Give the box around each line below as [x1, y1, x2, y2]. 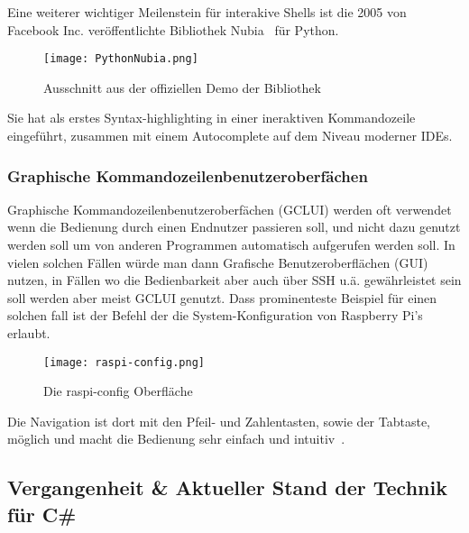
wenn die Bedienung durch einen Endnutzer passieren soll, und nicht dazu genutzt [7, 217, 461, 236]
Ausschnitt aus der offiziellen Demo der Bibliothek [43, 78, 321, 96]
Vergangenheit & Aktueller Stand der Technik [7, 473, 447, 501]
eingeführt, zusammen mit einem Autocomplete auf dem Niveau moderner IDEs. [7, 126, 453, 145]
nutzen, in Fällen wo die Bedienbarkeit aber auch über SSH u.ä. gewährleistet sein [7, 271, 462, 289]
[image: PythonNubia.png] [43, 52, 198, 66]
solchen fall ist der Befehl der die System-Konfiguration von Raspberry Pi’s [7, 306, 423, 325]
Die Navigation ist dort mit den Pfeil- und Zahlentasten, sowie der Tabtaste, [7, 411, 430, 430]
